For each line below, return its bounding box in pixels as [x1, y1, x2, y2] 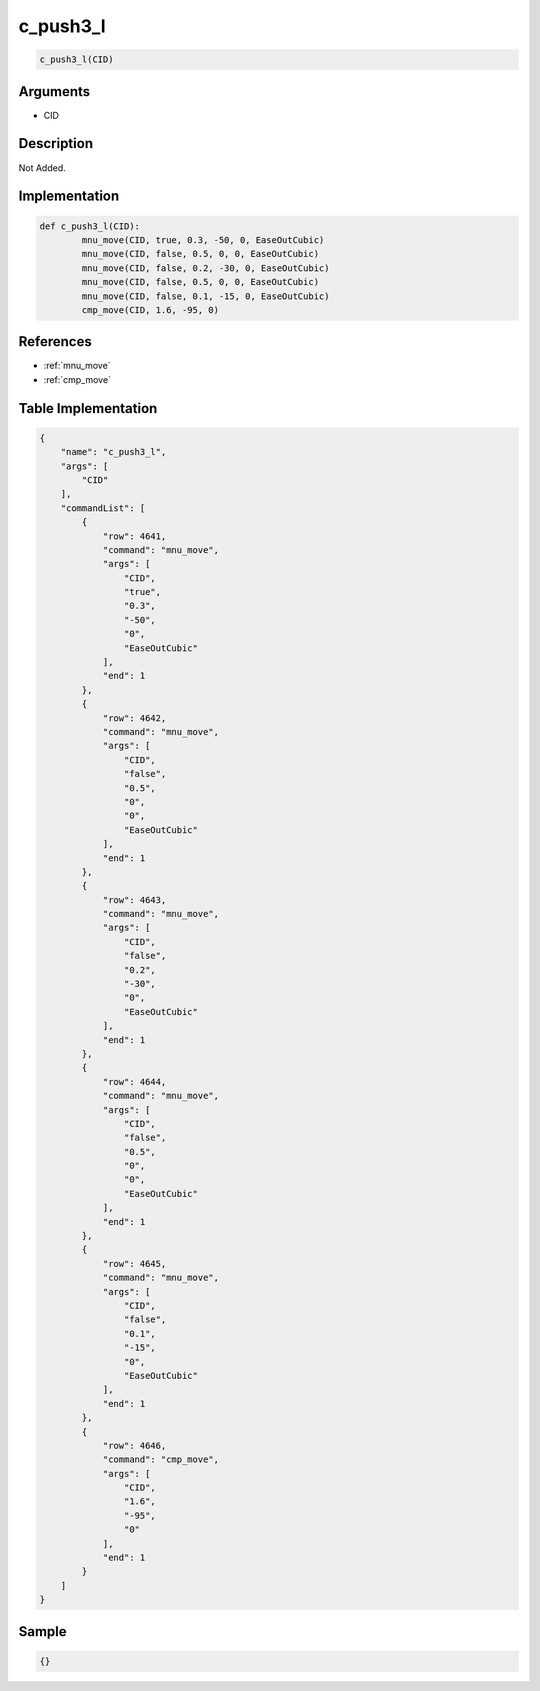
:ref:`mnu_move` [43, 360, 111, 372]
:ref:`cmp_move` [43, 373, 112, 385]
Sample [18, 1623, 67, 1640]
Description [18, 135, 94, 152]
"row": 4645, [102, 1258, 167, 1269]
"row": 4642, [102, 712, 167, 724]
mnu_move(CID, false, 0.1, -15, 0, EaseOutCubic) [81, 290, 330, 302]
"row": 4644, [102, 1076, 167, 1087]
